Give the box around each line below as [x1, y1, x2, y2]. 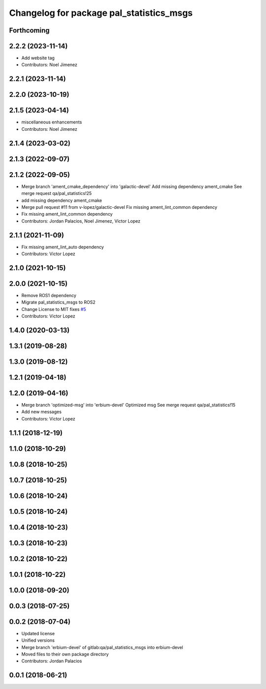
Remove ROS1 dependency [21, 292, 76, 298]
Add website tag [21, 55, 55, 61]
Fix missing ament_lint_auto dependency [21, 244, 104, 250]
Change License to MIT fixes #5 [21, 306, 86, 312]
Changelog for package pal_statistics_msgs [9, 7, 193, 18]
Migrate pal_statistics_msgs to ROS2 [21, 299, 96, 306]
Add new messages [21, 409, 62, 415]
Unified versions [21, 637, 55, 644]
